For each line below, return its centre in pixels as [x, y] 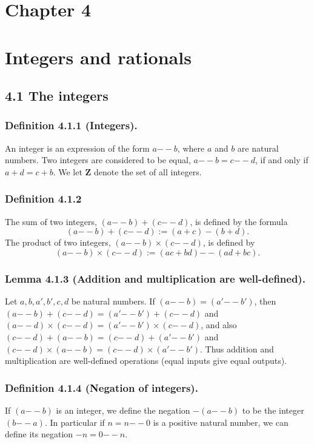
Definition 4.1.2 [43, 199]
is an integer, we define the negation [123, 410]
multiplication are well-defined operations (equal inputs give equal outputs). [146, 361]
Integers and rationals [98, 57]
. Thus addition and [237, 348]
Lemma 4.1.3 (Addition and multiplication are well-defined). [155, 278]
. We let [68, 171]
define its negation [39, 434]
